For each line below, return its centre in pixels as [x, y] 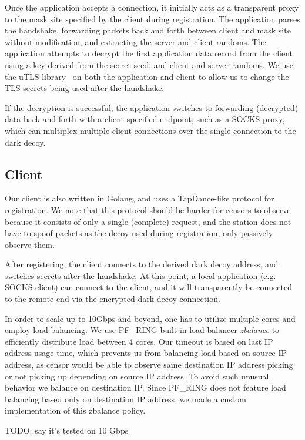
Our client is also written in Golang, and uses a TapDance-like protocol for [140, 198]
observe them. [30, 244]
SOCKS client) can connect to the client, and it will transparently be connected [148, 287]
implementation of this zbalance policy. [75, 410]
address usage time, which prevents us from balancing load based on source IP [146, 353]
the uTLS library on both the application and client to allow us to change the [147, 76]
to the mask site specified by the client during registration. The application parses [152, 19]
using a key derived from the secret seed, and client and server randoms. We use [149, 64]
